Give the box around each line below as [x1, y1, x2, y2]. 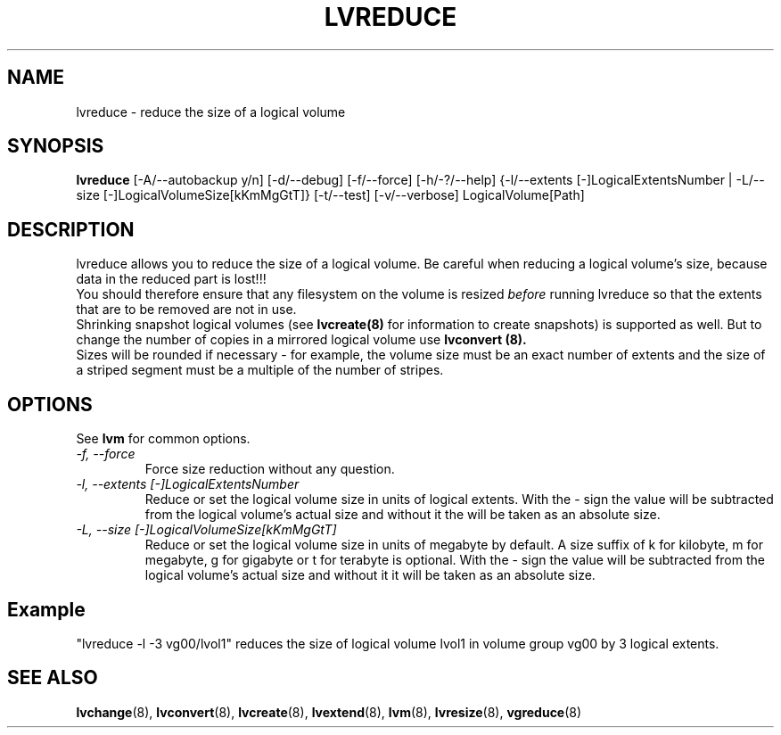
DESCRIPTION [7, 218, 135, 241]
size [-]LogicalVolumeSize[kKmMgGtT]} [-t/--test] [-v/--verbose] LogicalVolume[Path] [76, 187, 585, 203]
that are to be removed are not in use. [76, 301, 297, 318]
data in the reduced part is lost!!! [76, 271, 267, 287]
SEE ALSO [7, 666, 98, 690]
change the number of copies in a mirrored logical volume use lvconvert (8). [76, 332, 527, 348]
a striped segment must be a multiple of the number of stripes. [76, 362, 444, 378]
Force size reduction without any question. [144, 461, 395, 477]
